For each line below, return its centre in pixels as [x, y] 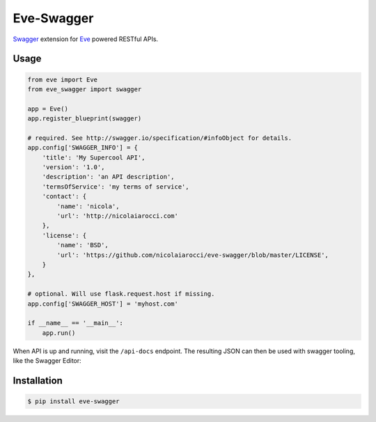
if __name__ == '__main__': [75, 323]
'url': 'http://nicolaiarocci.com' [118, 216]
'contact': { [64, 196]
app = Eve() [48, 109]
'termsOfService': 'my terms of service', [116, 187]
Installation [38, 381]
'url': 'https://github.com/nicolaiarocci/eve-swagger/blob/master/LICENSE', [193, 255]
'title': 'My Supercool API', [94, 157]
